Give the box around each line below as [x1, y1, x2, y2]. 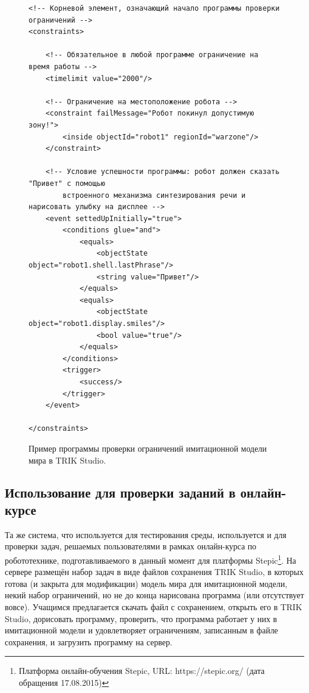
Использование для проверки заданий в [5, 483, 236, 501]
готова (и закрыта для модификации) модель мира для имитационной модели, [5, 577, 288, 589]
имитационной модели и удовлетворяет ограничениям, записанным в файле [5, 624, 278, 636]
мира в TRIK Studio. [29, 453, 106, 466]
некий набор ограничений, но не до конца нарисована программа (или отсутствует [5, 589, 304, 601]
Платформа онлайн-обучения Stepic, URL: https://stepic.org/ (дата [18, 664, 265, 677]
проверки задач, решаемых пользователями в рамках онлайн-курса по [5, 540, 257, 552]
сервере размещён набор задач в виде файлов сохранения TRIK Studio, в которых [5, 565, 304, 578]
